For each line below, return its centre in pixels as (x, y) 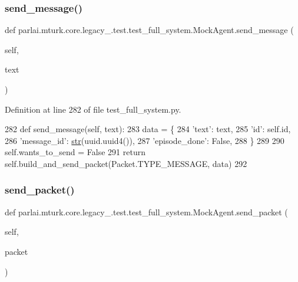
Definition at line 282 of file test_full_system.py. (93, 109)
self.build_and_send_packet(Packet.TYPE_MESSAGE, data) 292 (126, 163)
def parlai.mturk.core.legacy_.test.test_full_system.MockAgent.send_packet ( (146, 212)
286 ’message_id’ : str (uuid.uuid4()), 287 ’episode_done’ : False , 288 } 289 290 (145, 140)
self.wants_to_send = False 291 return (75, 152)
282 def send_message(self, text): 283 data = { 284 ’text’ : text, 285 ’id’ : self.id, (148, 129)
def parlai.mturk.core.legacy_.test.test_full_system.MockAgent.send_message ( (149, 30)
